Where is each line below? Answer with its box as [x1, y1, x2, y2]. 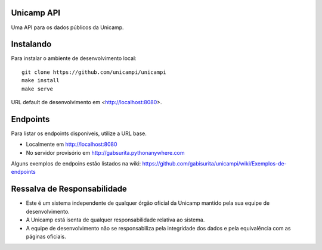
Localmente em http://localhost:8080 [26, 140, 117, 148]
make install [21, 77, 60, 84]
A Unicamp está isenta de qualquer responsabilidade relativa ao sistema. [26, 216, 205, 223]
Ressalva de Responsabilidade [11, 184, 128, 194]
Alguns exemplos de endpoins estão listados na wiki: [11, 160, 141, 167]
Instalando [11, 39, 52, 49]
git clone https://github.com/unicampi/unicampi [21, 68, 166, 76]
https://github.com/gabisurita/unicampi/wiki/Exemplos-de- [142, 160, 287, 167]
